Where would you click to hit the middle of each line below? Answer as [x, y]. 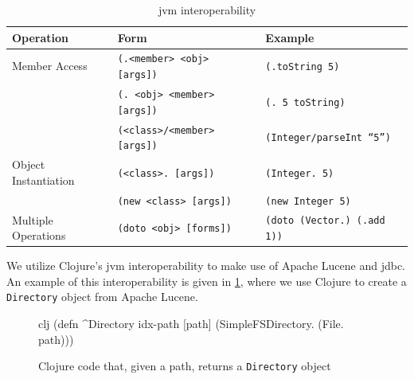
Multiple [33, 219]
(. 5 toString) [305, 102]
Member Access [50, 66]
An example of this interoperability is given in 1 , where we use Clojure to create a [207, 281]
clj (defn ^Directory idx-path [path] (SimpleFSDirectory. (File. [191, 324]
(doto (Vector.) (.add [325, 221]
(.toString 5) [303, 67]
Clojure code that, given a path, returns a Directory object [185, 366]
